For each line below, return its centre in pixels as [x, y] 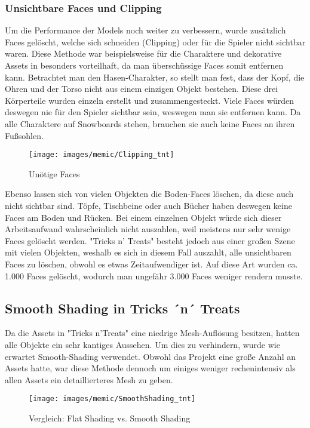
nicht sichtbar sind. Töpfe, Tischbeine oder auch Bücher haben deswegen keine [148, 205]
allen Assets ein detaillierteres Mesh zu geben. [89, 379]
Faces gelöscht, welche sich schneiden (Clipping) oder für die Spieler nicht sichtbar [155, 41]
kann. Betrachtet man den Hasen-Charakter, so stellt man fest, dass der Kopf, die [155, 77]
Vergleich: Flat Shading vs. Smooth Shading [110, 418]
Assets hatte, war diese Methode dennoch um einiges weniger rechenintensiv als [150, 368]
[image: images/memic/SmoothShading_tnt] [112, 399]
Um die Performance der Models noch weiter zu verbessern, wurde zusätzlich [145, 30]
